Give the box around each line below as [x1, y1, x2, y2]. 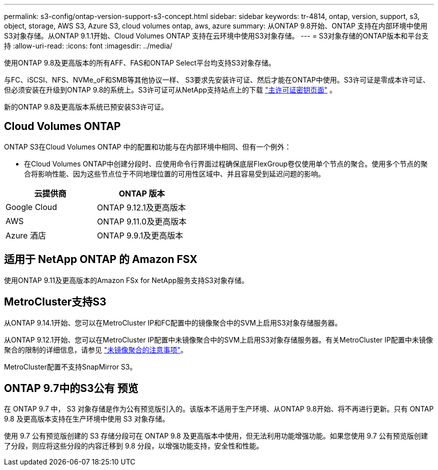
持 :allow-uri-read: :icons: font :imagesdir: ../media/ [4, 41, 172, 50]
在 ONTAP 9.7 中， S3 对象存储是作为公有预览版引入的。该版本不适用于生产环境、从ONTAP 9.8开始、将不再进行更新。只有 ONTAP [4, 404, 434, 413]
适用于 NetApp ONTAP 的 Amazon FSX [4, 253, 197, 266]
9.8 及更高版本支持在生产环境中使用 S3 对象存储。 [4, 414, 169, 423]
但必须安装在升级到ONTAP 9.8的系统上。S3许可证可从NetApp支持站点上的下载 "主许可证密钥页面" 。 [4, 85, 336, 94]
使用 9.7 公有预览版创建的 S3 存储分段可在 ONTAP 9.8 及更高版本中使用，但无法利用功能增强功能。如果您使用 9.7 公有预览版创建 [4, 431, 428, 440]
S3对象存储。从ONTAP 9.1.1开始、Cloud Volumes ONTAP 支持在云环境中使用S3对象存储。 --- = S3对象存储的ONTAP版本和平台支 [4, 31, 429, 40]
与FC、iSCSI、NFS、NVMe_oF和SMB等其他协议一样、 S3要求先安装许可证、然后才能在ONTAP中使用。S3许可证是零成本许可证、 [4, 75, 430, 84]
